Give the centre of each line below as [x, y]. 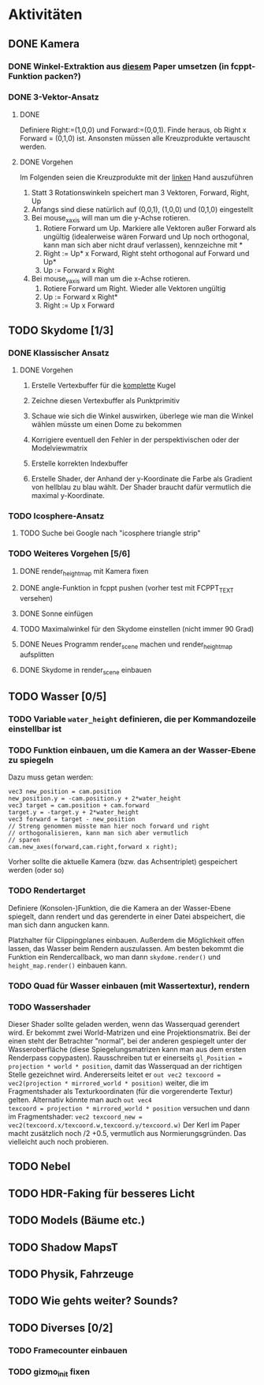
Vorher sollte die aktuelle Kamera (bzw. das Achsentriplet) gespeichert [123, 862]
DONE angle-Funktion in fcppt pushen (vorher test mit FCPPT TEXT [126, 589]
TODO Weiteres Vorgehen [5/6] [69, 553]
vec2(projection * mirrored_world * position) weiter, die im [108, 1083]
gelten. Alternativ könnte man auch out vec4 [80, 1100]
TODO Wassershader [50, 1007]
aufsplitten [37, 655]
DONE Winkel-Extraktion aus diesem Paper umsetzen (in [119, 66]
